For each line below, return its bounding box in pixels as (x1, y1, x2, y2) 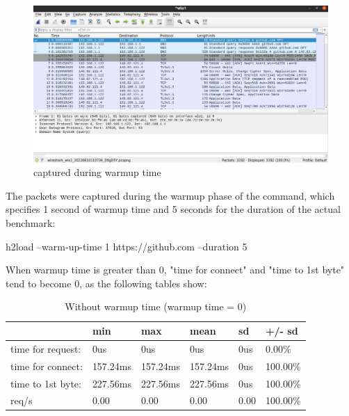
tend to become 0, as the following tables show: (6, 275, 207, 290)
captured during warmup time (33, 165, 161, 179)
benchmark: (6, 216, 56, 230)
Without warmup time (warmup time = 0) (65, 299, 247, 314)
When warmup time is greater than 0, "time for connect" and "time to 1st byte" (6, 262, 345, 277)
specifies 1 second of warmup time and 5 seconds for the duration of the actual (6, 202, 341, 216)
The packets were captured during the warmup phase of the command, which (6, 188, 335, 202)
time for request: (10, 341, 81, 355)
